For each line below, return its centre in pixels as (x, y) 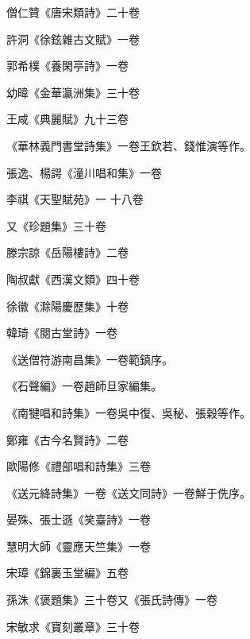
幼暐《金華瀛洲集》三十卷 (73, 92)
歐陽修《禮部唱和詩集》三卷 (79, 466)
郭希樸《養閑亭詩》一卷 (67, 66)
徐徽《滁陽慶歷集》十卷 (67, 306)
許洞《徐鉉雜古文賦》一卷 (73, 39)
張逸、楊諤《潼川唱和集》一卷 (84, 172)
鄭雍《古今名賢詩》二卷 (67, 439)
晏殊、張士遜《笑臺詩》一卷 (79, 519)
